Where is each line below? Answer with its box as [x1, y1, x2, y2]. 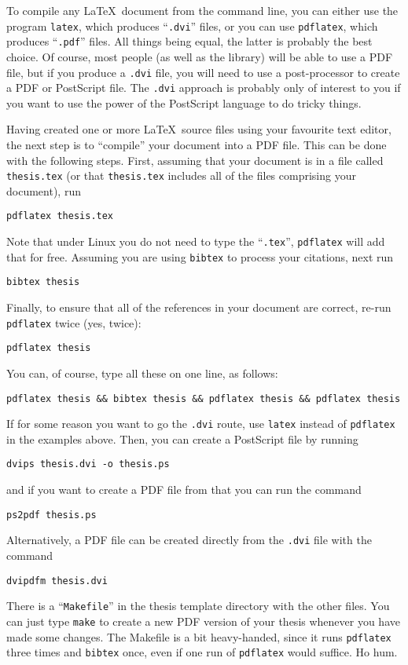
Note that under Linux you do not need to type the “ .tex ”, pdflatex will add [6, 233, 385, 250]
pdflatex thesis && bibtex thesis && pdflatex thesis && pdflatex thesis [6, 393, 401, 404]
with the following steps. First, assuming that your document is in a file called [6, 152, 384, 168]
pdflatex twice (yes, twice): [6, 314, 142, 331]
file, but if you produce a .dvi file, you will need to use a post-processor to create [6, 64, 400, 80]
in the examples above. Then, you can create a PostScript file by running [6, 430, 358, 447]
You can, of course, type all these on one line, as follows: [6, 364, 278, 381]
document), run [6, 182, 81, 199]
